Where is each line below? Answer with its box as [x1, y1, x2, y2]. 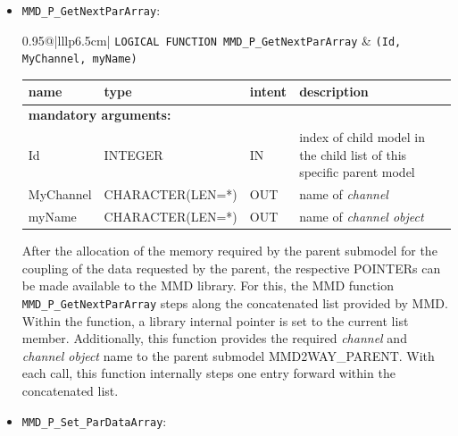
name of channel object [299, 207, 424, 226]
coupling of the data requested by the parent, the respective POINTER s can [21, 258, 441, 277]
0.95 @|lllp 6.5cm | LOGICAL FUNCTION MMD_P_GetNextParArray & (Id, [21, 30, 402, 49]
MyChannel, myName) [21, 53, 137, 66]
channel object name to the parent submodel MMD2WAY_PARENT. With [21, 346, 435, 365]
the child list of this [299, 145, 407, 163]
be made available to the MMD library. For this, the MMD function [21, 276, 394, 295]
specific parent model [299, 163, 415, 181]
